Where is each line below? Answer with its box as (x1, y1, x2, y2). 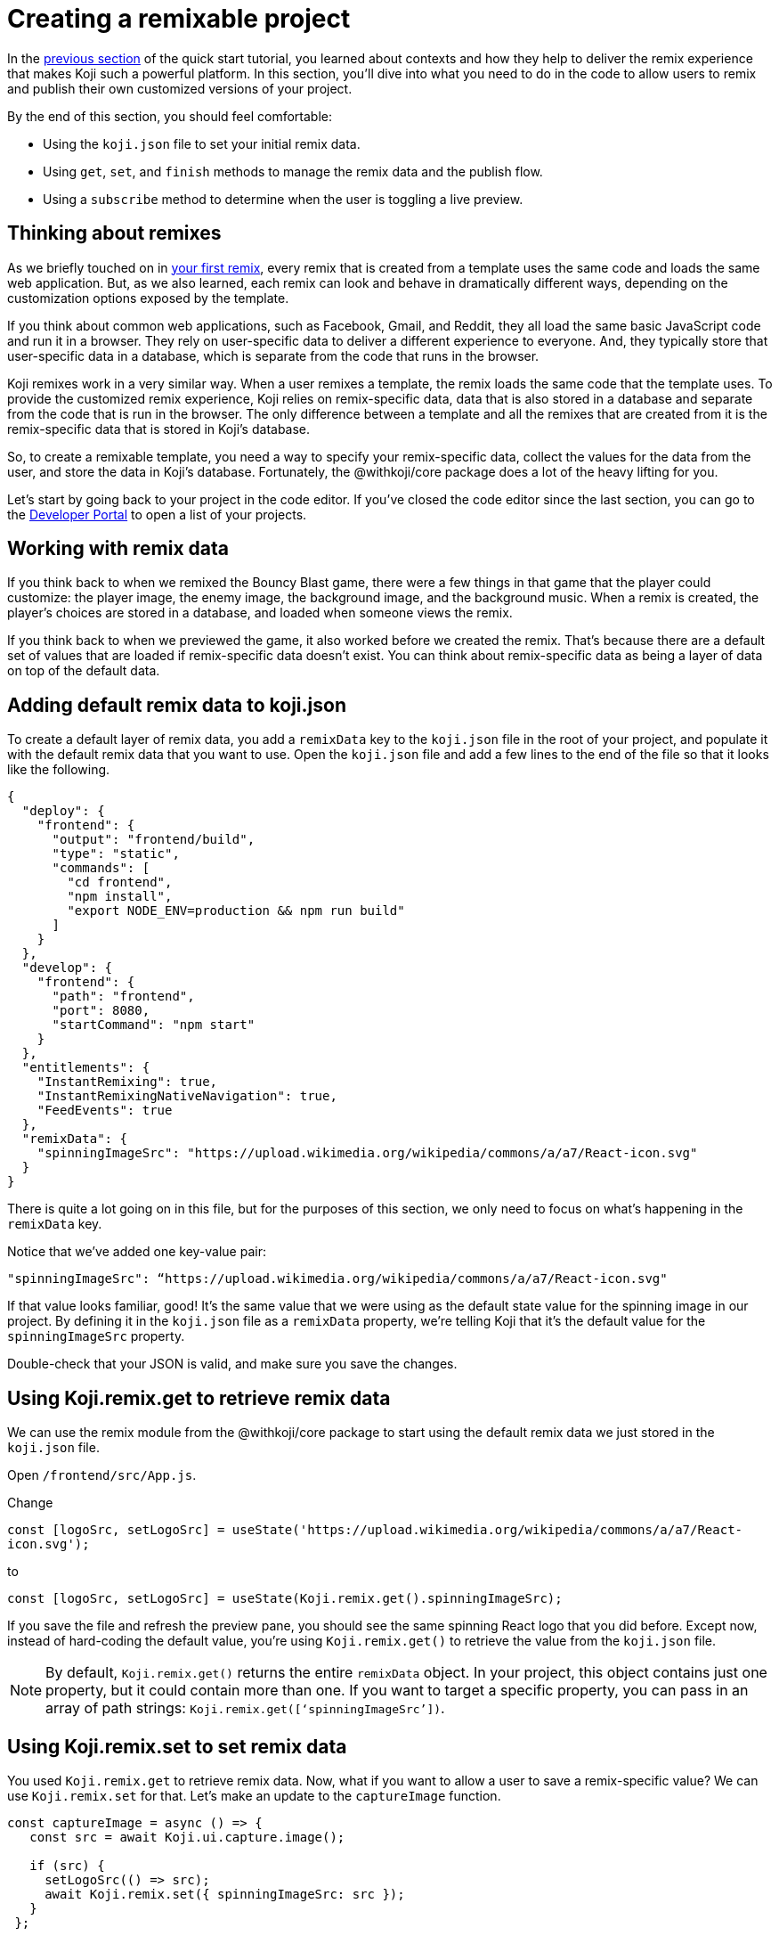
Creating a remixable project (7, 4, 351, 34)
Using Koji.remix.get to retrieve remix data (7, 1386, 391, 1409)
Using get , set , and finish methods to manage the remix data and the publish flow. (43, 163, 543, 179)
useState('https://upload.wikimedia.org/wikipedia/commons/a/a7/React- (231, 1523, 743, 1538)
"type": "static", (52, 846, 180, 862)
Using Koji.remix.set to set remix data (7, 1735, 347, 1758)
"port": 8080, (52, 1003, 150, 1018)
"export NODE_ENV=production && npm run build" (67, 903, 405, 919)
